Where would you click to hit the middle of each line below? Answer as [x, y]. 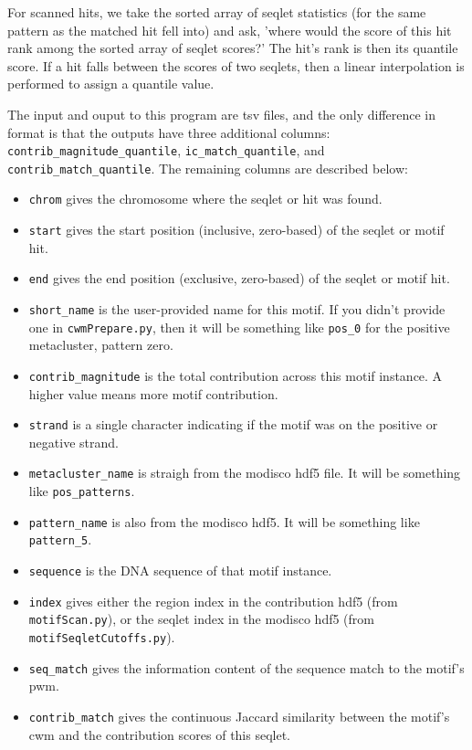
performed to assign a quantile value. [111, 84]
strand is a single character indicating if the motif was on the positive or [233, 424]
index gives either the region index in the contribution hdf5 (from [213, 601]
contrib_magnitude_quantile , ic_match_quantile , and [166, 150]
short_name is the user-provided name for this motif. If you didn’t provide [237, 309]
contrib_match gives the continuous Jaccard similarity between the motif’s [239, 716]
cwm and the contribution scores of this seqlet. [159, 734]
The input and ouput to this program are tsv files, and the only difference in [222, 114]
